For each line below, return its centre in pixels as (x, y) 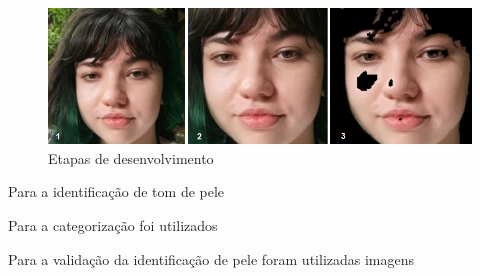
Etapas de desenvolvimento (131, 157)
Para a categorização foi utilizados (113, 224)
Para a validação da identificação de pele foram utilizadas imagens (211, 258)
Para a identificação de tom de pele (116, 191)
